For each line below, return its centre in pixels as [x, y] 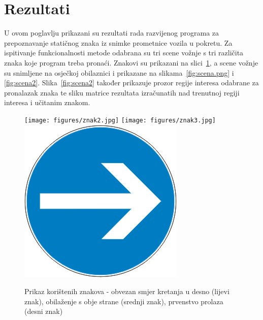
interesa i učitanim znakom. [47, 102]
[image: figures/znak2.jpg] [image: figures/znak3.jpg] [120, 120]
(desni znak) [44, 311]
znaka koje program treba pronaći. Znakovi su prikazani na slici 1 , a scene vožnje [131, 62]
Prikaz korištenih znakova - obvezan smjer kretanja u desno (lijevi [127, 291]
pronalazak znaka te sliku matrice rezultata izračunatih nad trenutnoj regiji [122, 92]
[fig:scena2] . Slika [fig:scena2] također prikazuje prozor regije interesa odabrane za [131, 83]
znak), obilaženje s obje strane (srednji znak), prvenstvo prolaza [124, 301]
